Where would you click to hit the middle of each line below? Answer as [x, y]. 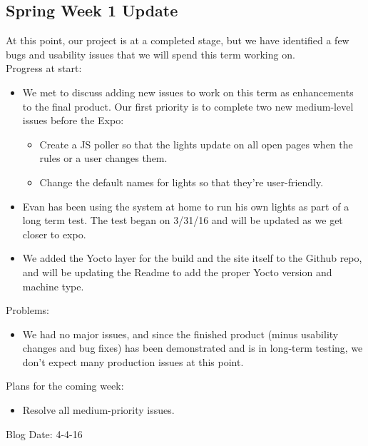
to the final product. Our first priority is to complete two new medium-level [188, 106]
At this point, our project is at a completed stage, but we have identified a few [178, 40]
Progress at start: [44, 68]
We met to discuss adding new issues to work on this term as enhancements [188, 92]
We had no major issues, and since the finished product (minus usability [180, 334]
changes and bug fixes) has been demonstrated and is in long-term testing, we [193, 348]
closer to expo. [54, 234]
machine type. [53, 286]
